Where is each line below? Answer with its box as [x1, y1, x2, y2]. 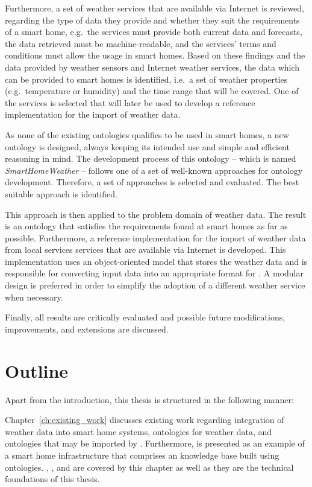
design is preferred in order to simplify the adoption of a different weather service [5, 279, 305, 291]
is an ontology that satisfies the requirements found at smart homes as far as [5, 220, 288, 232]
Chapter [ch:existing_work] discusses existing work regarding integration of [5, 413, 284, 426]
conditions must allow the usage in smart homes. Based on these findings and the [5, 49, 305, 62]
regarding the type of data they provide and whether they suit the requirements [5, 13, 300, 26]
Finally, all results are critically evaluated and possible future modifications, [5, 311, 285, 323]
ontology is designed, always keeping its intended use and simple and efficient [5, 140, 290, 153]
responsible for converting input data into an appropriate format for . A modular [5, 267, 304, 279]
